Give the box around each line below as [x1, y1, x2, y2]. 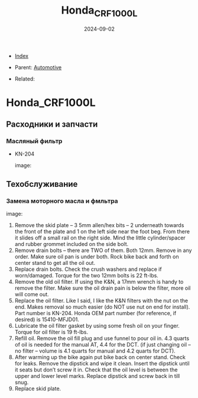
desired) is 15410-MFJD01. [14, 316, 80, 323]
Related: [14, 75, 35, 82]
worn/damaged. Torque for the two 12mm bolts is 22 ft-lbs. [14, 272, 158, 279]
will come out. [14, 291, 49, 298]
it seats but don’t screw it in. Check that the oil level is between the [14, 366, 178, 373]
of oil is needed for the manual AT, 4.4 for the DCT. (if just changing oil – [14, 341, 191, 348]
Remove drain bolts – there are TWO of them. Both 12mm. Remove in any [14, 247, 192, 254]
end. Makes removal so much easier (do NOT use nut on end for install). [14, 303, 190, 310]
